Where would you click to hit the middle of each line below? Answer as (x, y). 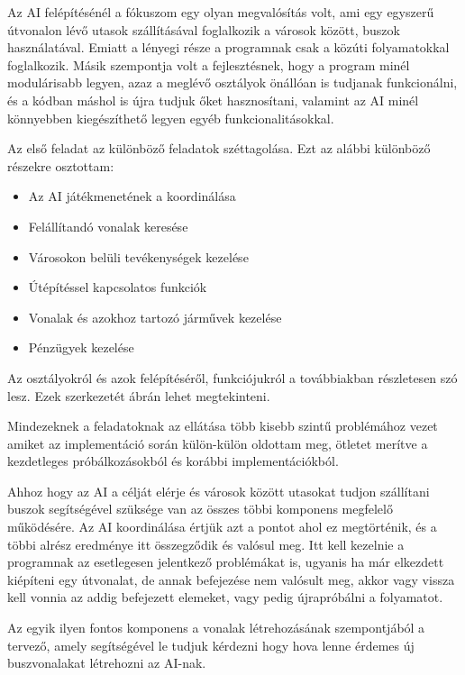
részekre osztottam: (61, 165)
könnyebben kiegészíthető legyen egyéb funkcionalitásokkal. (171, 118)
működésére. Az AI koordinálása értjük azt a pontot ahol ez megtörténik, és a (222, 527)
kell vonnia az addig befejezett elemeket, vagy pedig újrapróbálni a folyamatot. (225, 597)
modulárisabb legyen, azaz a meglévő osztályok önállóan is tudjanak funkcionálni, (232, 82)
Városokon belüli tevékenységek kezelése (138, 256)
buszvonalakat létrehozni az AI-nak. (107, 663)
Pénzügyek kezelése (81, 347)
